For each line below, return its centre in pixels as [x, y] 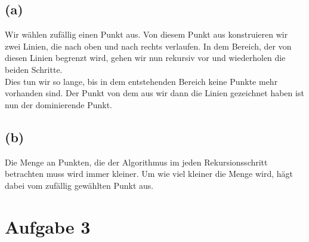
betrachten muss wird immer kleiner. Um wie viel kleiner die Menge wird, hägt [149, 174]
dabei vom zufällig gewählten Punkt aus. [79, 185]
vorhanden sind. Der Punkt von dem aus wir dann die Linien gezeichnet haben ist [154, 93]
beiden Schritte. [34, 69]
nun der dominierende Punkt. [58, 104]
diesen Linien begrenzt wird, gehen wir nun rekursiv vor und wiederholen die [145, 58]
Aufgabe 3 [48, 226]
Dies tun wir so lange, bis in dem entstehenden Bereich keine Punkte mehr [141, 81]
